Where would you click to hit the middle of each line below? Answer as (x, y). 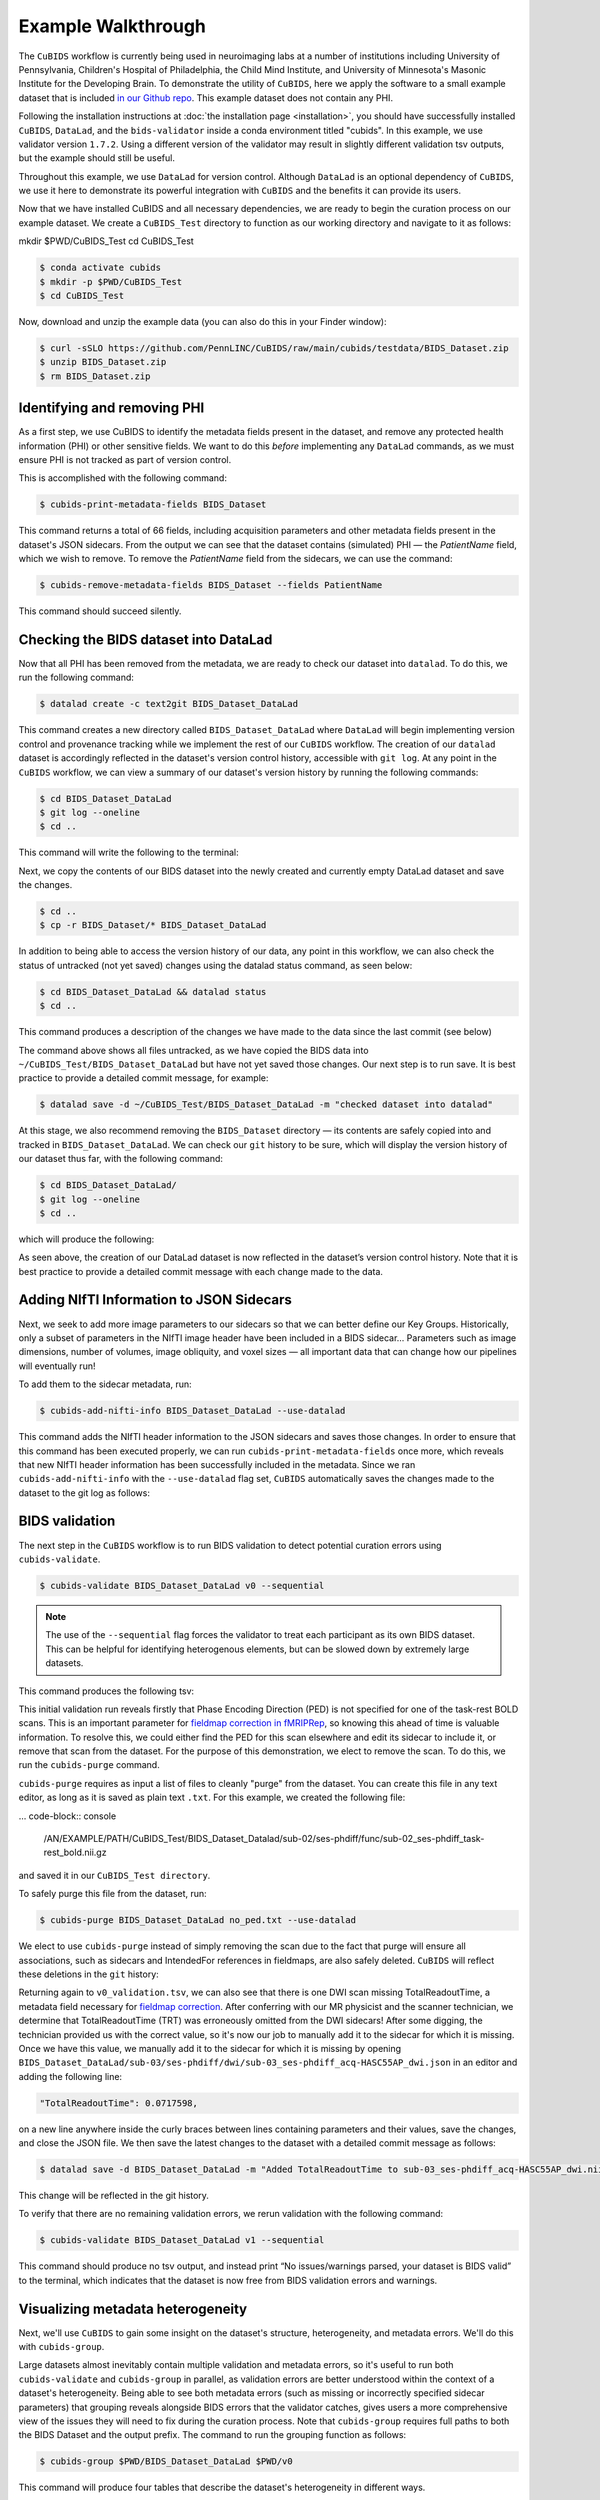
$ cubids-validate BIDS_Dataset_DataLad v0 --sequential (182, 1585)
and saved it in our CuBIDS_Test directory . (114, 1875)
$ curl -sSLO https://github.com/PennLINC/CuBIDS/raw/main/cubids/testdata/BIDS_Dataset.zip (274, 348)
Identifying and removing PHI (111, 408)
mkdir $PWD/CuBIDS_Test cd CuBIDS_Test (106, 241)
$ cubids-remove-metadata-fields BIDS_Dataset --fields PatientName (211, 585)
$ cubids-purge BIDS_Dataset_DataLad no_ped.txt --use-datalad (198, 1920)
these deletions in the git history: (88, 1974)
